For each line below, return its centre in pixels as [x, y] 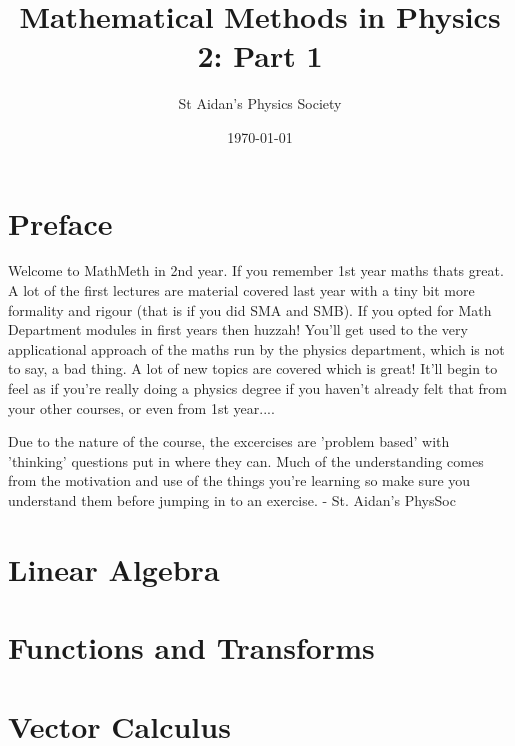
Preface [60, 222]
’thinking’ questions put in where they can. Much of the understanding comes [246, 460]
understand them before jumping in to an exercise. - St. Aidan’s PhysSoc [232, 499]
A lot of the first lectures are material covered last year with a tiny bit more [241, 290]
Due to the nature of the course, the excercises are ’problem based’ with [229, 441]
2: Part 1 [260, 55]
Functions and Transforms [191, 647]
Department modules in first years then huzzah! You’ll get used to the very [238, 329]
